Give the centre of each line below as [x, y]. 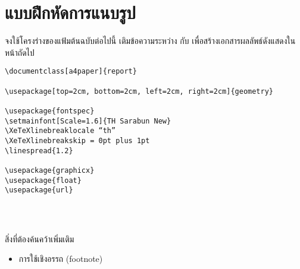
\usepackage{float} [43, 180]
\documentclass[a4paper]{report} [71, 72]
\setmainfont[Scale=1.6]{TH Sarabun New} [88, 121]
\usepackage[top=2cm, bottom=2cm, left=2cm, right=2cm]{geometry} [139, 91]
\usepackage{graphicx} [50, 170]
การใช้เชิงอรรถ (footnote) [61, 259]
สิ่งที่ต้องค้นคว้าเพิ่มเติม [40, 238]
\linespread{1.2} [39, 151]
